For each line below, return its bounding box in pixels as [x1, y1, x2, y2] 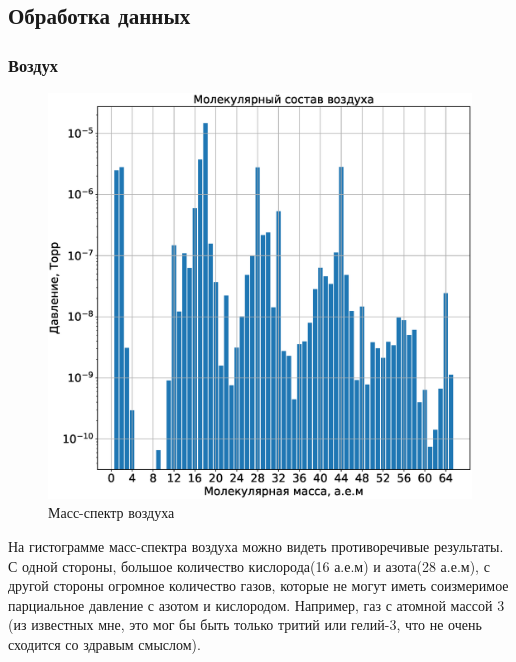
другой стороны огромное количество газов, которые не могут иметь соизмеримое [8, 575, 509, 596]
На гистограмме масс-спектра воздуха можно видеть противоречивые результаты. [8, 535, 504, 556]
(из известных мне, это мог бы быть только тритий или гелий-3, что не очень [8, 614, 482, 635]
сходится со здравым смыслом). [8, 633, 201, 654]
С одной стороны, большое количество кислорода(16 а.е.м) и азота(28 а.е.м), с [8, 555, 490, 576]
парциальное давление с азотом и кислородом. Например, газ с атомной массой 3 [8, 594, 505, 615]
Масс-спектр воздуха [48, 502, 175, 523]
